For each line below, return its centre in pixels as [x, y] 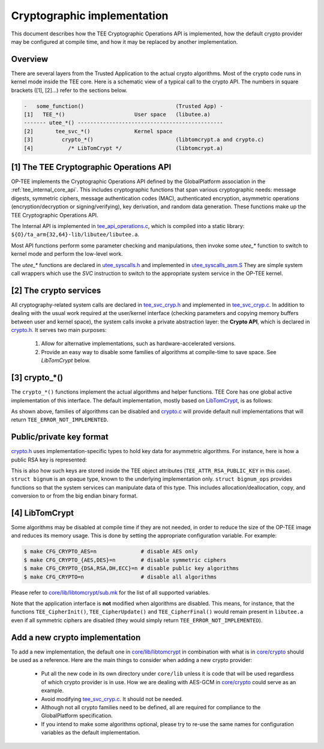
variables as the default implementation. [91, 733]
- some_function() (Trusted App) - [123, 106]
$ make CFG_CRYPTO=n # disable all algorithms [120, 577]
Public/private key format [60, 437]
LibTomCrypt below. [66, 361]
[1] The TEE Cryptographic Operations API [91, 167]
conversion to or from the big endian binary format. [74, 496]
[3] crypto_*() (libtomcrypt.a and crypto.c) [144, 140]
